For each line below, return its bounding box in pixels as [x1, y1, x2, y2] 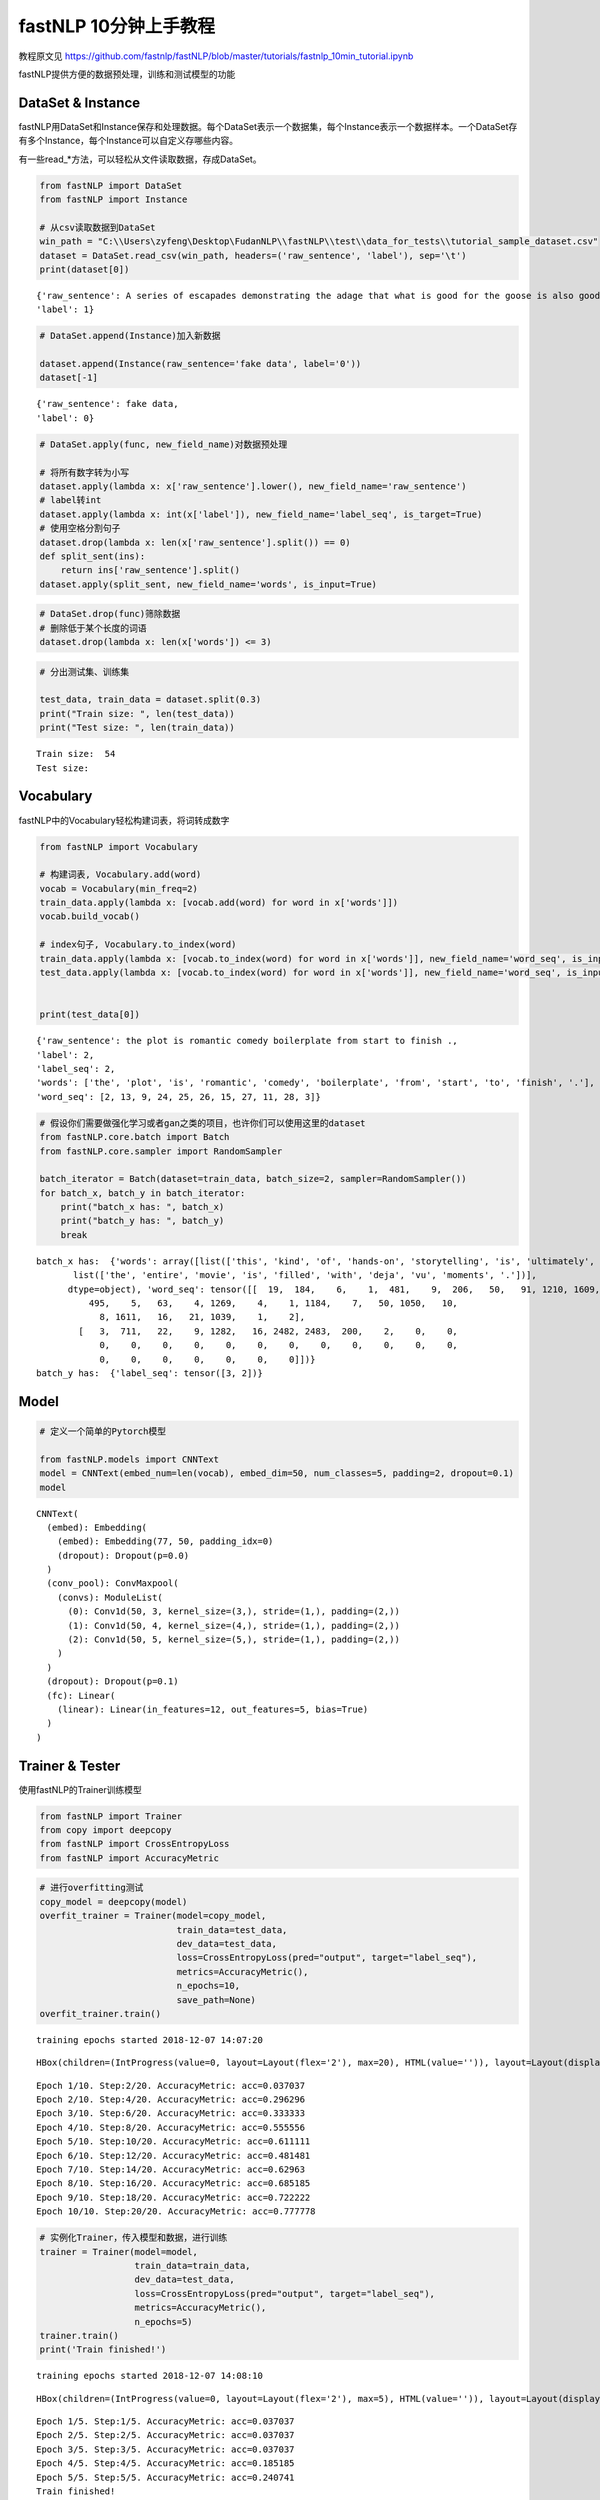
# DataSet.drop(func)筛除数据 [39, 608, 181, 620]
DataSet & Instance [18, 94, 141, 111]
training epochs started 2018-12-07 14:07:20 [36, 2034, 264, 2045]
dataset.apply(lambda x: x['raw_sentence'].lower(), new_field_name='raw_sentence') [39, 481, 467, 492]
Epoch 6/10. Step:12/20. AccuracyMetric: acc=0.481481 [36, 2150, 311, 2161]
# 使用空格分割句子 [39, 523, 121, 534]
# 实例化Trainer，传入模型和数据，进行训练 [39, 2232, 228, 2244]
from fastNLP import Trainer [39, 1810, 183, 1822]
